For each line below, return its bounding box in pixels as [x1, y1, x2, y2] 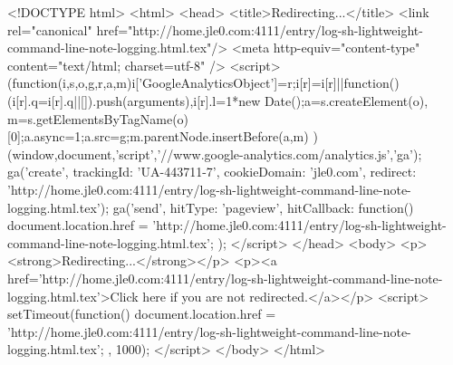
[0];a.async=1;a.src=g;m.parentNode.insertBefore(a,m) [7, 127, 309, 146]
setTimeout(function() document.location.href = [7, 304, 276, 323]
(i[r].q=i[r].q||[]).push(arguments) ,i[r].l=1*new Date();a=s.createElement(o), [7, 91, 429, 110]
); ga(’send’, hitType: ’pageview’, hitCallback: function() [100, 197, 414, 216]
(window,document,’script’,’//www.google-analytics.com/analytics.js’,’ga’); [7, 144, 422, 163]
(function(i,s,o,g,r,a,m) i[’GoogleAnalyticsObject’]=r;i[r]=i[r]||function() [7, 73, 400, 92]
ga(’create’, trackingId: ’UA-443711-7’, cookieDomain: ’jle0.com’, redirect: [7, 162, 417, 181]
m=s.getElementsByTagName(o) [7, 109, 189, 128]
